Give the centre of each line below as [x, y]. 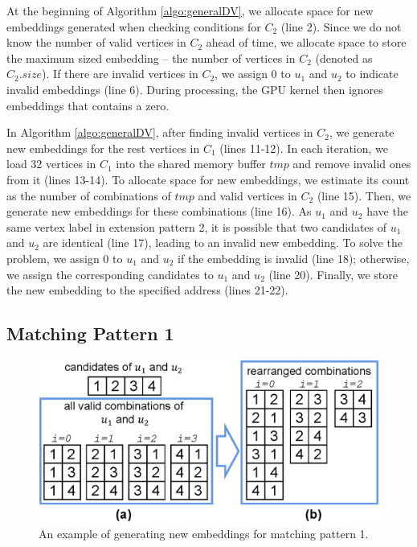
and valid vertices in [247, 195]
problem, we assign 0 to [65, 258]
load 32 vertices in [51, 164]
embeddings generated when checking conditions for [134, 26]
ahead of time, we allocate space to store [306, 42]
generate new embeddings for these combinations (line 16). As [159, 211]
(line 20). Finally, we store [333, 274]
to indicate [372, 74]
